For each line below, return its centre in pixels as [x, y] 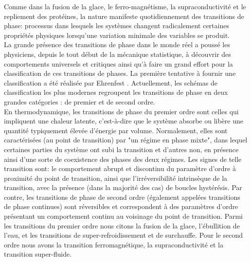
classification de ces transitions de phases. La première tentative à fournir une [120, 73]
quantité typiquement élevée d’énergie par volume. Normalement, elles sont [116, 130]
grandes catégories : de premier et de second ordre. [80, 101]
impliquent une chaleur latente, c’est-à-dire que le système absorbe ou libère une [124, 121]
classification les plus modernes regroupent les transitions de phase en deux [116, 92]
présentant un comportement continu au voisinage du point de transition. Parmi [124, 216]
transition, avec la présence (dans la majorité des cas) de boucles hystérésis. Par [123, 187]
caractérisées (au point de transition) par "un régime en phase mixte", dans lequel [126, 140]
